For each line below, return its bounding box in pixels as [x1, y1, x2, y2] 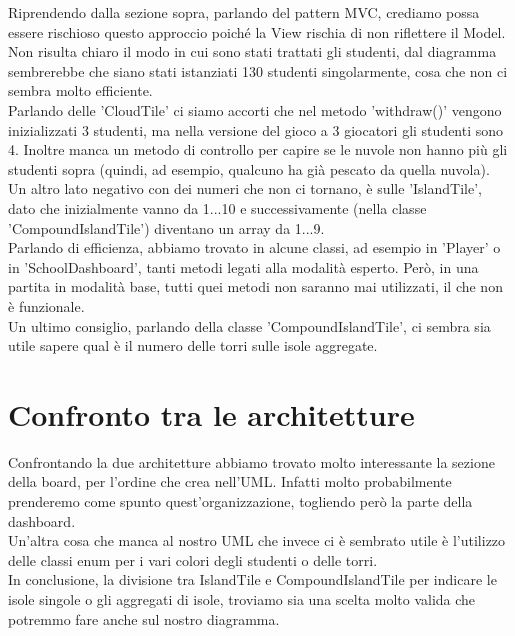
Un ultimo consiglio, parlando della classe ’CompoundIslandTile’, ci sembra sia [8, 315, 491, 336]
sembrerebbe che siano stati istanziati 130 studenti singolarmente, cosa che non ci [8, 60, 508, 81]
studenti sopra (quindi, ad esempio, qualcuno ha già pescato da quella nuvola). [8, 158, 490, 179]
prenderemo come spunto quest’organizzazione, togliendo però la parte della [8, 491, 473, 511]
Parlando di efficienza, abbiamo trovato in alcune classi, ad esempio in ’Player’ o [8, 237, 501, 258]
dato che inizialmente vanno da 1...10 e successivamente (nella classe [8, 197, 427, 218]
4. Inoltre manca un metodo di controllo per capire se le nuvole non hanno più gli [8, 139, 508, 160]
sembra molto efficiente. [8, 80, 153, 101]
